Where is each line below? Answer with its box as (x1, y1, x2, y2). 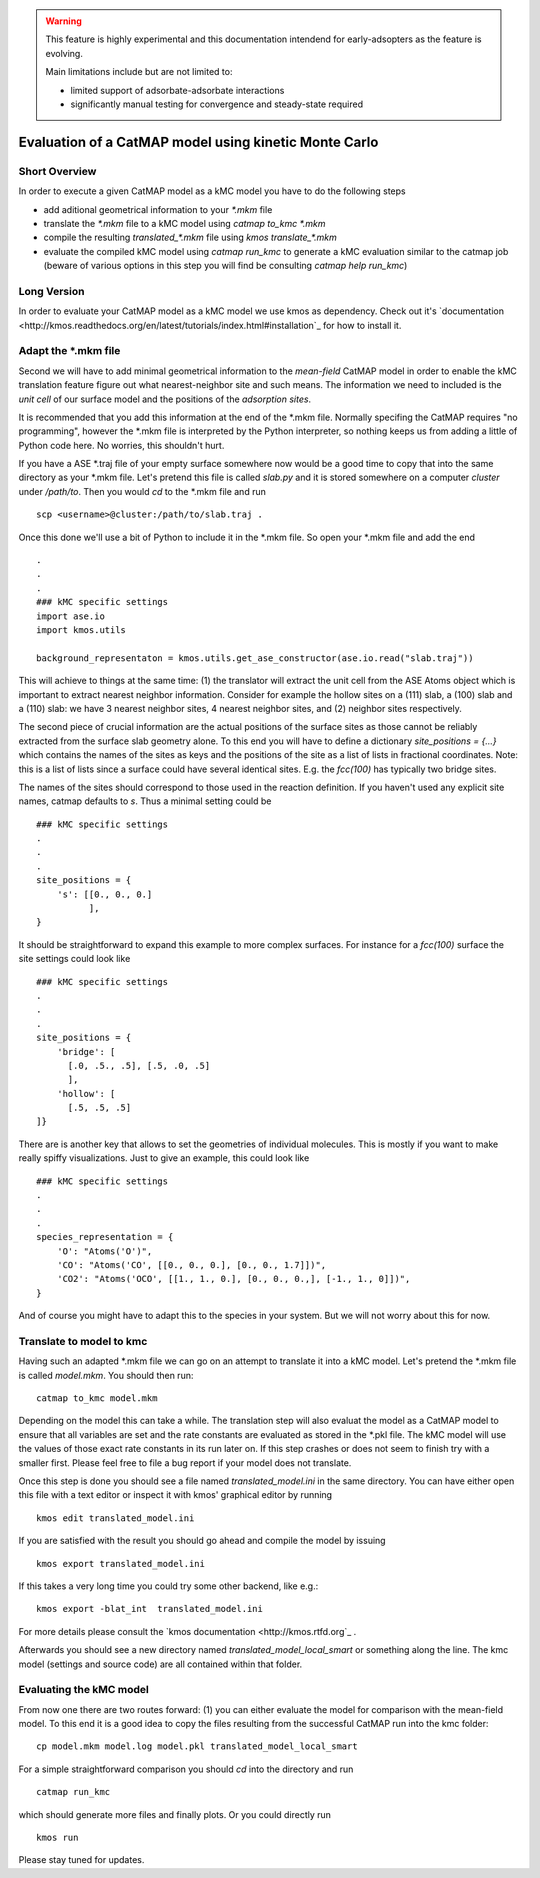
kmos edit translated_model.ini (36, 1512, 195, 1524)
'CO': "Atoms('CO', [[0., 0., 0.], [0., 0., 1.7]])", (56, 1260, 327, 1270)
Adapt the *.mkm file (18, 344, 121, 358)
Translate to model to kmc (18, 1334, 148, 1348)
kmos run (36, 1832, 79, 1844)
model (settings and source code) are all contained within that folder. (18, 1658, 303, 1670)
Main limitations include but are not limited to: (45, 66, 233, 78)
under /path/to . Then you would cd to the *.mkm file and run (18, 485, 267, 497)
